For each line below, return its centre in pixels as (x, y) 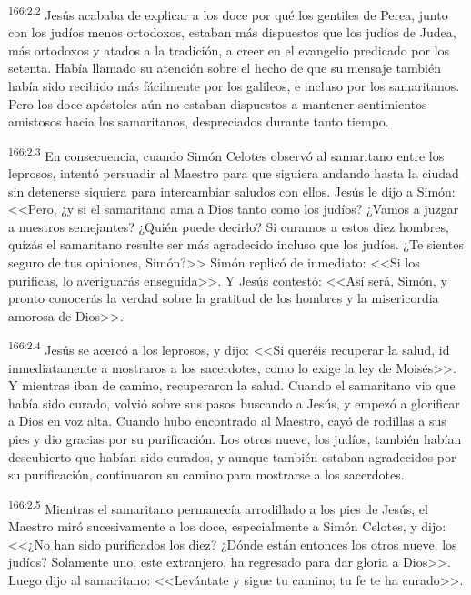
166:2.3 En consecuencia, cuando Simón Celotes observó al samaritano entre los (226, 154)
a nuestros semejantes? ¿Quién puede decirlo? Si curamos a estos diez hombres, (229, 226)
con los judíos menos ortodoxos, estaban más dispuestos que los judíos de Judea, (232, 32)
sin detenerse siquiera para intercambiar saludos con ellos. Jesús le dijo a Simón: (232, 191)
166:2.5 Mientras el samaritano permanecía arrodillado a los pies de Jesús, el (218, 507)
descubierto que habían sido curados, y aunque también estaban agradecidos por (232, 456)
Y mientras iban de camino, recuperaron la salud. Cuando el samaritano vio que (232, 385)
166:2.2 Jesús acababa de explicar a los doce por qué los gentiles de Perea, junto (228, 13)
